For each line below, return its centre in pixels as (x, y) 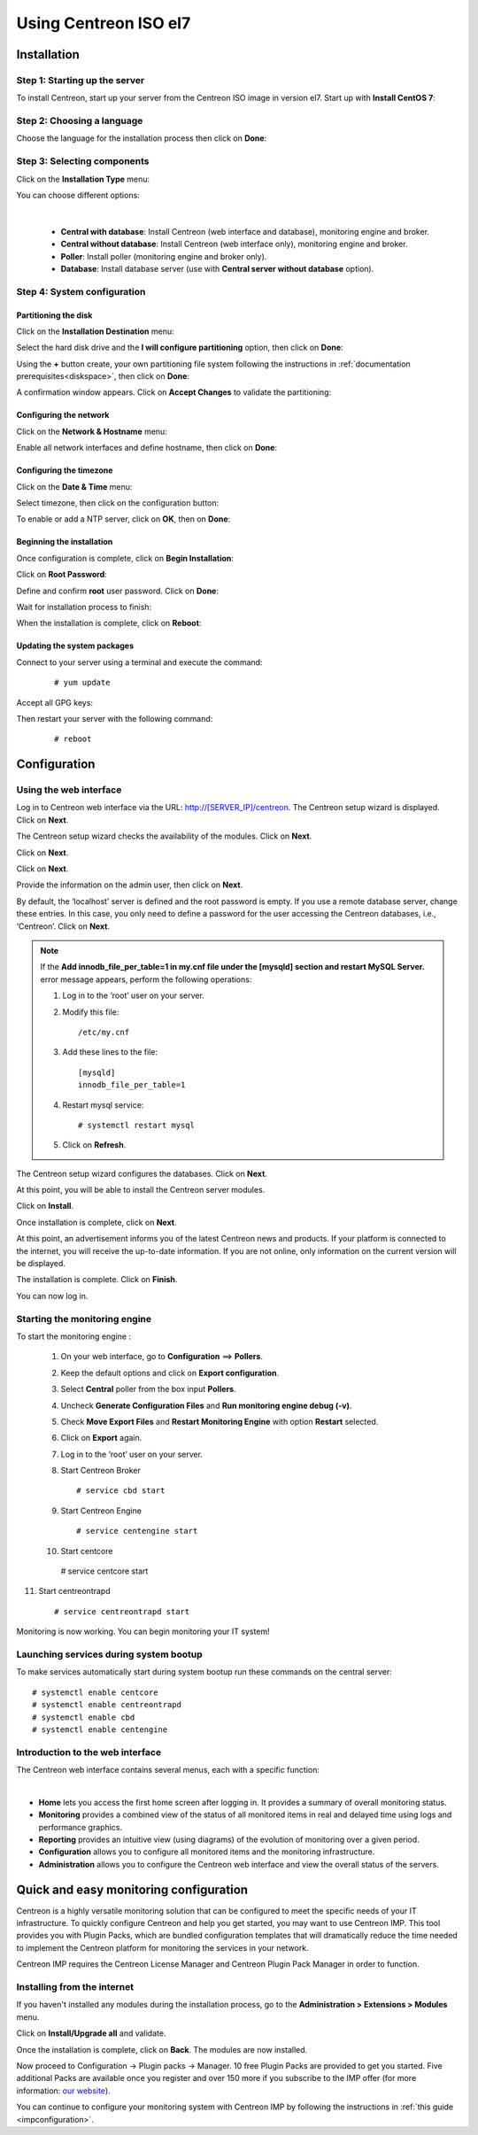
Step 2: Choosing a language (80, 121)
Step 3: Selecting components (83, 161)
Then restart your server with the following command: (115, 718)
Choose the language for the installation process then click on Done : (142, 138)
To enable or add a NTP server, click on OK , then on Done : (123, 519)
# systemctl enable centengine (100, 1729)
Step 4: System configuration (81, 291)
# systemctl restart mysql (136, 1125)
